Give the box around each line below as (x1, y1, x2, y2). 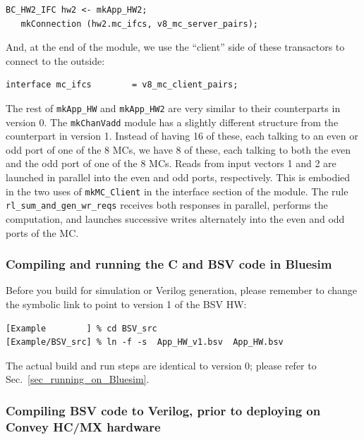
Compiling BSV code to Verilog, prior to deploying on (6, 401, 321, 419)
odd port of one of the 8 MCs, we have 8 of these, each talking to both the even (6, 142, 351, 157)
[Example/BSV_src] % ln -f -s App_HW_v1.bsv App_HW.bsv (6, 337, 284, 348)
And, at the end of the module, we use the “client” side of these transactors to (6, 39, 345, 54)
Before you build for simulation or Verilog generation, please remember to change (6, 283, 358, 298)
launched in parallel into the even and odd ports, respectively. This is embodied (6, 170, 351, 185)
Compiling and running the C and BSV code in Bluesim (6, 255, 332, 273)
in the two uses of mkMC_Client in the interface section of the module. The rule (6, 183, 348, 198)
